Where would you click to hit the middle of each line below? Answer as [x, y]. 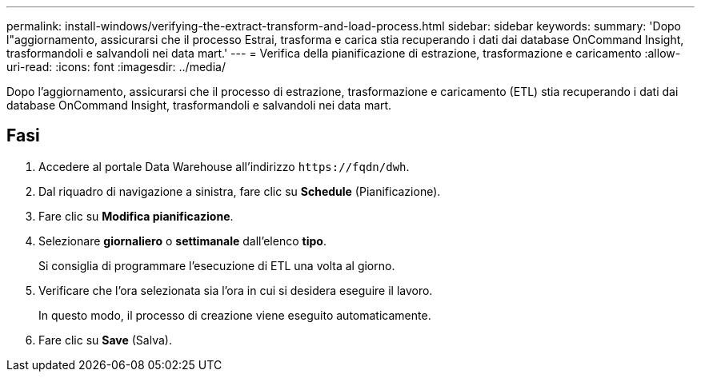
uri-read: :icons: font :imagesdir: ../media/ [116, 67]
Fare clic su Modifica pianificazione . [136, 216]
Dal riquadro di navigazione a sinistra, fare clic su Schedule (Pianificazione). [240, 191]
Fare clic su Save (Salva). [105, 340]
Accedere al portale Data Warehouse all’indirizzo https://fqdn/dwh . [224, 166]
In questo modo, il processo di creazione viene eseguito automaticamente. [235, 315]
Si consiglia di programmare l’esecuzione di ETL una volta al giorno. [217, 265]
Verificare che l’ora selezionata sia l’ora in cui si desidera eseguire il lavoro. [236, 290]
